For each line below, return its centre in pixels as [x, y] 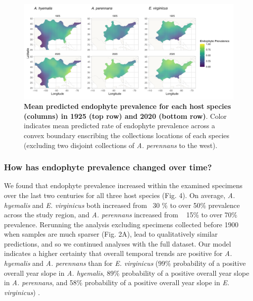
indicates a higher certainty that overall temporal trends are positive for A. [118, 253]
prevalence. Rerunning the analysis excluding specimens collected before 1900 [121, 224]
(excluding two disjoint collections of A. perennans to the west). [121, 145]
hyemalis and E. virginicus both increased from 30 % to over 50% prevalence [122, 205]
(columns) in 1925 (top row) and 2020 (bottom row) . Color [125, 116]
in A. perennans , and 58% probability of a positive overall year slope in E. [117, 282]
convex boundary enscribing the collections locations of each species [127, 135]
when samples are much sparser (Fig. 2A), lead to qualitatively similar [111, 234]
